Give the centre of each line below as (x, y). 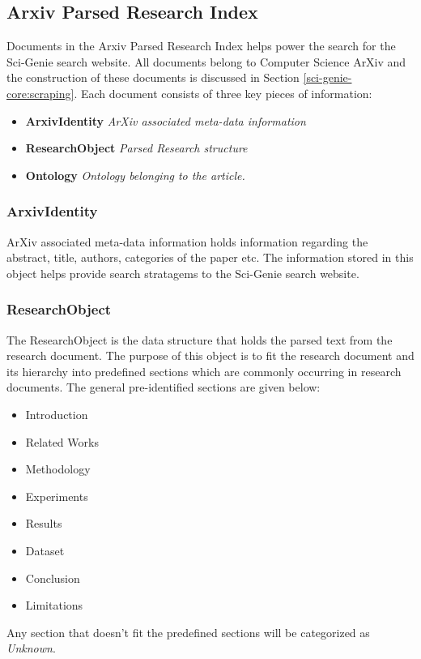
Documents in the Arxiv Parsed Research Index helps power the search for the (201, 46)
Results (44, 523)
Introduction (57, 414)
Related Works (62, 441)
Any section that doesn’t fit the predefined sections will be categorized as (188, 632)
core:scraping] (40, 93)
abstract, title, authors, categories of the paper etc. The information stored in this (210, 257)
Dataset (45, 550)
